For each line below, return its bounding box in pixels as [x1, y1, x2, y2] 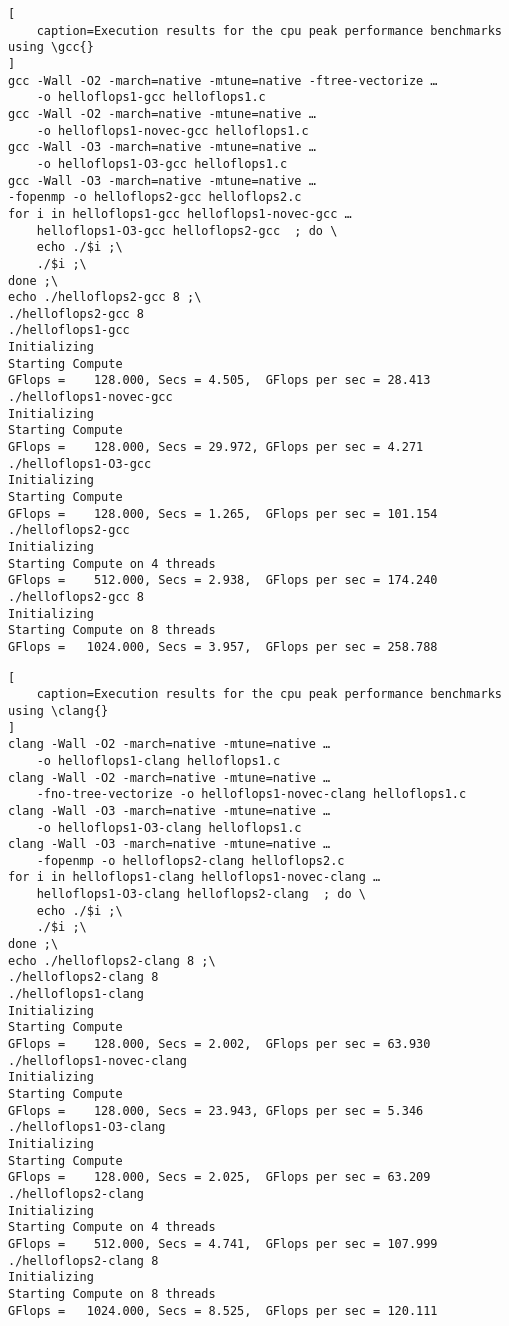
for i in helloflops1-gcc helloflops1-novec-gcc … [8, 206, 352, 221]
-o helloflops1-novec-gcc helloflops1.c [36, 123, 309, 138]
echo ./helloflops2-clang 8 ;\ [8, 953, 216, 968]
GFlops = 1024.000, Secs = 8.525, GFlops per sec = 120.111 [8, 1303, 438, 1318]
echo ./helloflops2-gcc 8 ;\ [8, 290, 202, 305]
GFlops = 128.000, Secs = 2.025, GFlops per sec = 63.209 [8, 1170, 431, 1185]
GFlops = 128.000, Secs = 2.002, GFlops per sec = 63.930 [8, 1037, 431, 1052]
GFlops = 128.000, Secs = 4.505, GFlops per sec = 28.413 [8, 373, 431, 388]
